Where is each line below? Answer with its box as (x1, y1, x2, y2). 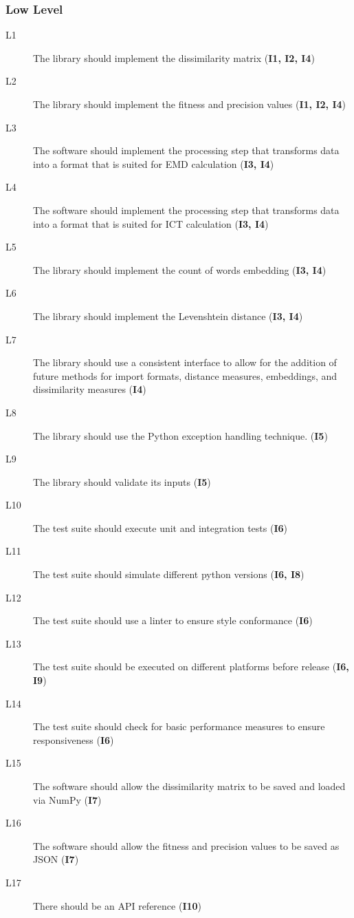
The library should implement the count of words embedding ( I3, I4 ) (33, 262, 327, 277)
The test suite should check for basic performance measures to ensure (33, 719, 325, 734)
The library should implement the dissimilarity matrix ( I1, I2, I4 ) (33, 50, 315, 65)
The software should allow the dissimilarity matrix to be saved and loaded (33, 779, 346, 793)
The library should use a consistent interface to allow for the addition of (33, 355, 337, 370)
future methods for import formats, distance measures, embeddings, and (33, 368, 338, 383)
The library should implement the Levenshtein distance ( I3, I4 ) (33, 308, 303, 323)
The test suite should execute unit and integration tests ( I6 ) (33, 520, 288, 535)
